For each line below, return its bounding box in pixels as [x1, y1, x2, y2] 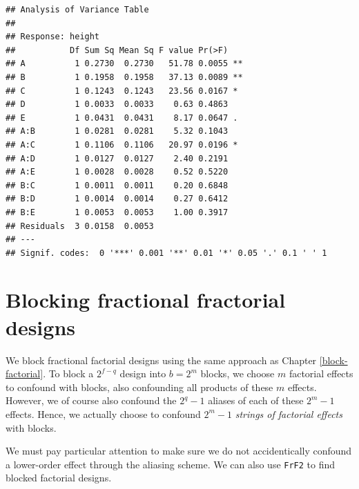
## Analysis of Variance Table [6, 5, 149, 14]
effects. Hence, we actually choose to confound [6, 406, 201, 421]
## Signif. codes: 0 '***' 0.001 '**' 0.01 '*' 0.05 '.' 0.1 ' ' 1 [6, 248, 327, 258]
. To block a [43, 366, 94, 381]
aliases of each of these [208, 393, 304, 408]
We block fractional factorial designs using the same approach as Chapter [6, 352, 317, 367]
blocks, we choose [200, 366, 275, 381]
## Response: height [6, 32, 100, 42]
